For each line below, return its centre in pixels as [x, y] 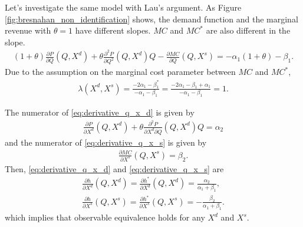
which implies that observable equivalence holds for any [105, 217]
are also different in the [248, 30]
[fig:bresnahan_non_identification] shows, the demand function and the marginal [151, 19]
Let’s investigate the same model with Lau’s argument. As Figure [123, 7]
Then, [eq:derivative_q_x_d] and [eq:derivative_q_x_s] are [114, 168]
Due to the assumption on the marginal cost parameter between [120, 72]
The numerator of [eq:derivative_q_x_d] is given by [100, 112]
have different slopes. [113, 30]
